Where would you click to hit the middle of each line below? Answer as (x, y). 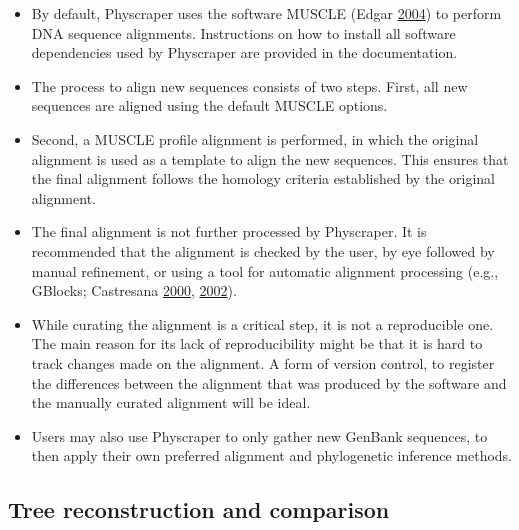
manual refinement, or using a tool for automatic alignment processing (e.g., (265, 270)
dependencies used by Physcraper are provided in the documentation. (244, 52)
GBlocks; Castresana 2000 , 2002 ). (134, 290)
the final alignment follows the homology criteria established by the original (263, 178)
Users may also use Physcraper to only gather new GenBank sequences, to (259, 435)
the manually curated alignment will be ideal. (171, 402)
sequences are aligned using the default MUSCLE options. (209, 105)
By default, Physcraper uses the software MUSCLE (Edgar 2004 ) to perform (266, 13)
